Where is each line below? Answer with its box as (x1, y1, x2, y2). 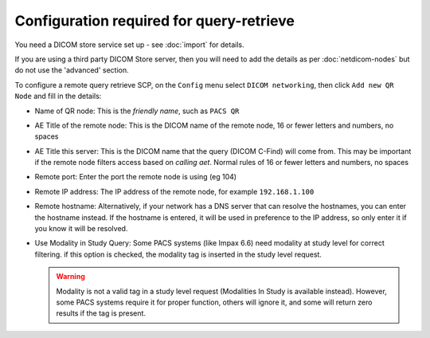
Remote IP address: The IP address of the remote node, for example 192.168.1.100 (34, 187, 315, 196)
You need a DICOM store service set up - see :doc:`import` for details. (14, 40, 244, 49)
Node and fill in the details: (14, 92, 102, 101)
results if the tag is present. (56, 309, 147, 318)
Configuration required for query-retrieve (14, 12, 295, 29)
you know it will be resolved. (34, 224, 128, 234)
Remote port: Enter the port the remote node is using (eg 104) (34, 172, 237, 182)
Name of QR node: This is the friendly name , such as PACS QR (34, 106, 240, 116)
